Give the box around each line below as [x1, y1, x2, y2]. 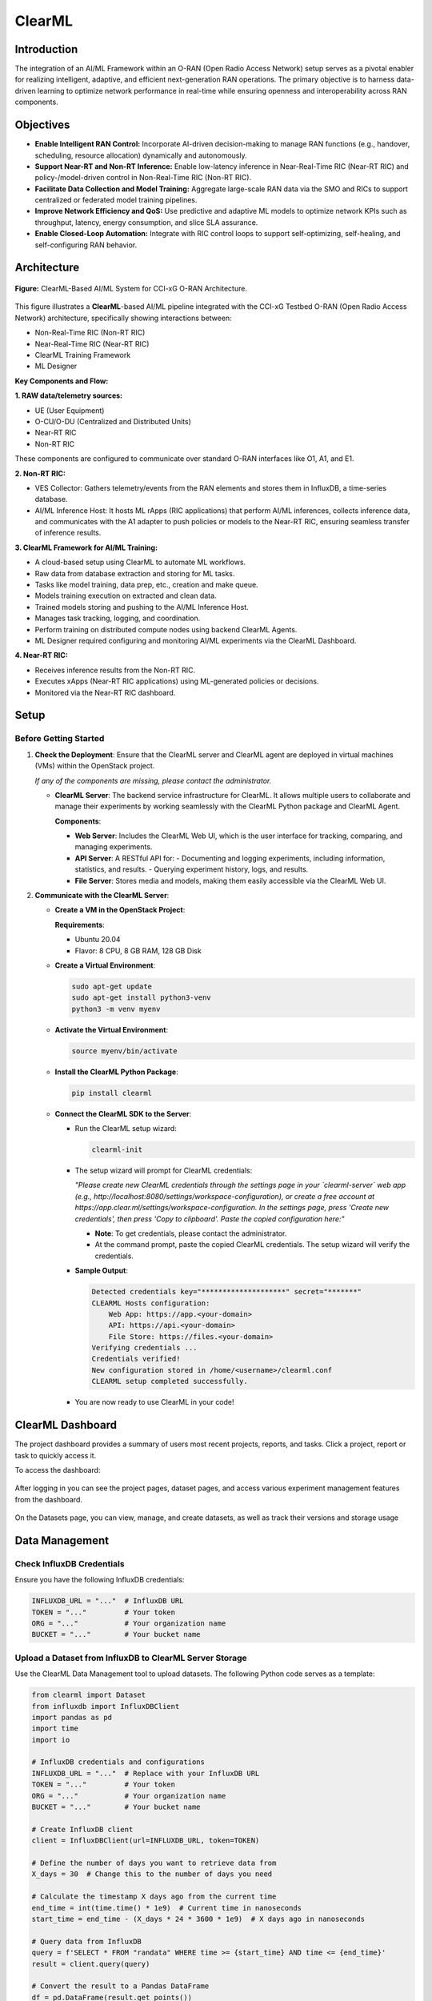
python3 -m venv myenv [71, 1005, 161, 1013]
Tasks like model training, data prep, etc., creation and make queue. [34, 580, 259, 590]
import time [31, 1724, 79, 1733]
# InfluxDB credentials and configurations [31, 1758, 206, 1766]
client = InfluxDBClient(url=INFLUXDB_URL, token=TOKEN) [31, 1836, 260, 1845]
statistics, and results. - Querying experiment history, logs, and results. [74, 864, 309, 874]
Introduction [14, 42, 78, 56]
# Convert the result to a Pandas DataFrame [31, 1982, 210, 1991]
